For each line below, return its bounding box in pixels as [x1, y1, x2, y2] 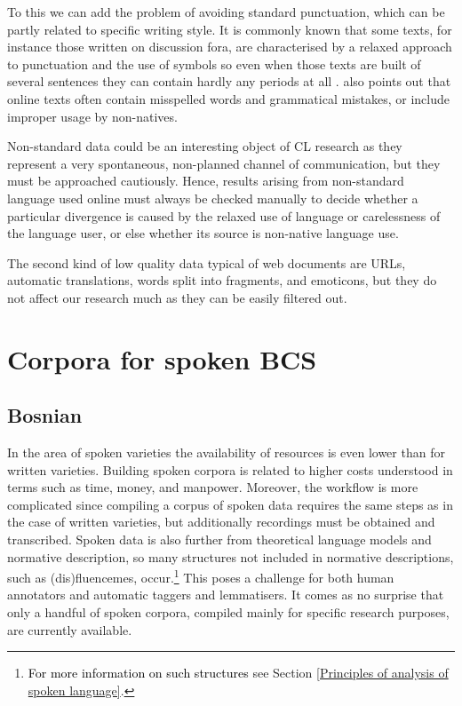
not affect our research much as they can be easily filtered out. [7, 288, 347, 306]
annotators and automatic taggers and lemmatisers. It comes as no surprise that [7, 585, 444, 604]
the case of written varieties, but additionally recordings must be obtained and [7, 512, 435, 531]
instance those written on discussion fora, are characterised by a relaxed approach [7, 37, 452, 56]
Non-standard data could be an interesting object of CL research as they [7, 137, 402, 155]
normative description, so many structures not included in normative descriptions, [7, 547, 454, 566]
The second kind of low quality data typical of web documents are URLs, [7, 253, 406, 272]
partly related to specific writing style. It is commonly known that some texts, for [7, 20, 452, 38]
